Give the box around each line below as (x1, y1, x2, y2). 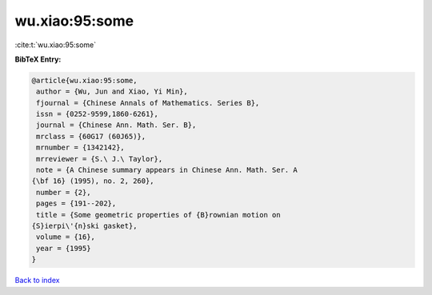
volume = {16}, (36, 233, 96, 241)
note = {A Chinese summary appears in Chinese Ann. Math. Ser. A (36, 165, 298, 175)
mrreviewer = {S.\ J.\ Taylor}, (36, 154, 163, 163)
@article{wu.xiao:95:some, (31, 76, 138, 85)
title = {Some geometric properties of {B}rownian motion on (36, 210, 281, 219)
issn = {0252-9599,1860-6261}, (36, 110, 159, 119)
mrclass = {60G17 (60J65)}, (36, 132, 146, 141)
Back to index (14, 276, 60, 285)
